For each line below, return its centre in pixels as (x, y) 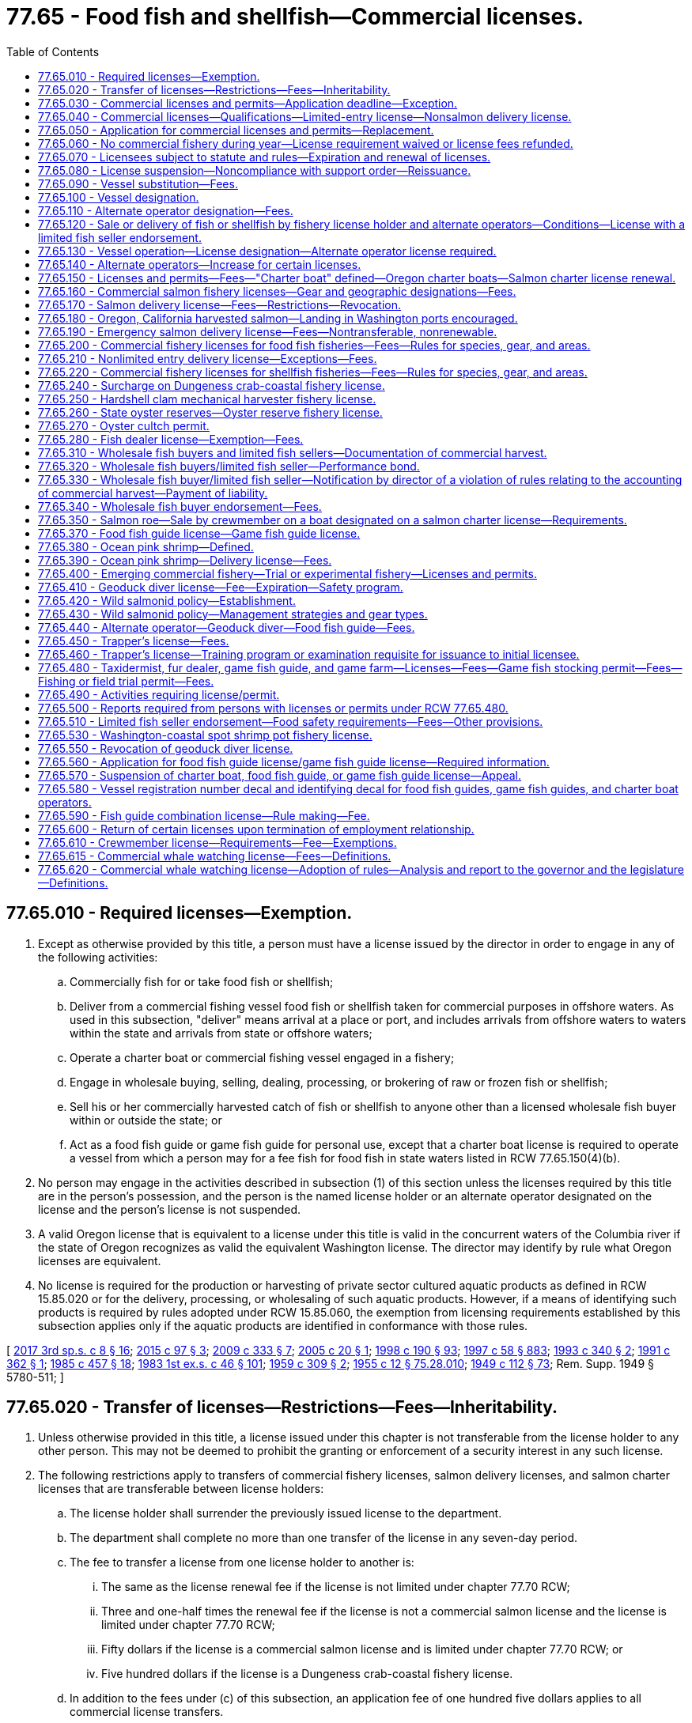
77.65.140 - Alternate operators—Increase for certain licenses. (200, 264)
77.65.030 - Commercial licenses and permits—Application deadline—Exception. (248, 103)
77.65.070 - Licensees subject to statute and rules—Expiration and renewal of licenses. (265, 157)
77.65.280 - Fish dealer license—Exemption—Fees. (171, 439)
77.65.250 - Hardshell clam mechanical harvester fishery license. (207, 399)
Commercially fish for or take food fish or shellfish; (202, 981)
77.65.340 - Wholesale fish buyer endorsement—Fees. (180, 506)
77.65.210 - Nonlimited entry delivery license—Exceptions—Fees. (208, 358)
